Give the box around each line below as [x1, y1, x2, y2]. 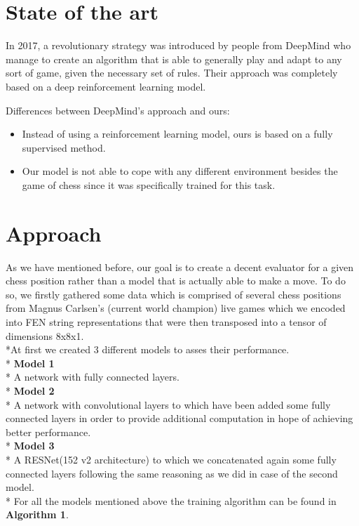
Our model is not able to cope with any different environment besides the [22, 164, 338, 178]
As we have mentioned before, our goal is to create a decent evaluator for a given [6, 259, 354, 274]
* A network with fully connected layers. [6, 369, 179, 384]
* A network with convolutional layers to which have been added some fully [6, 397, 331, 412]
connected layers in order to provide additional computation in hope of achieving [6, 411, 353, 426]
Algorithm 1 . [6, 507, 69, 522]
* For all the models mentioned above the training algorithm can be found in [6, 493, 337, 508]
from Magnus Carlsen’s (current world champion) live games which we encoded [6, 301, 346, 315]
